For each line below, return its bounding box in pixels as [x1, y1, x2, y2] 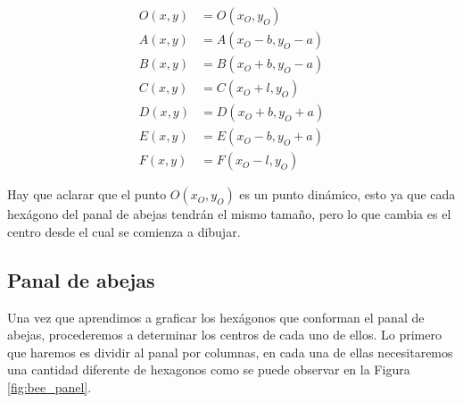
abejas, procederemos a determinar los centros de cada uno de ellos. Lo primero [7, 325, 442, 344]
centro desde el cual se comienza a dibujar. [7, 222, 241, 240]
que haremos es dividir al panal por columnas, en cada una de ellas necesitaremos [7, 342, 453, 361]
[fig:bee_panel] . [7, 377, 92, 396]
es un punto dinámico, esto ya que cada [239, 185, 456, 204]
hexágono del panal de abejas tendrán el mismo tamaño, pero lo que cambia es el [7, 205, 451, 223]
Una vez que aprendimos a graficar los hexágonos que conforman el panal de [7, 307, 425, 326]
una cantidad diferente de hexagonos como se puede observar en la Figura [7, 360, 410, 379]
